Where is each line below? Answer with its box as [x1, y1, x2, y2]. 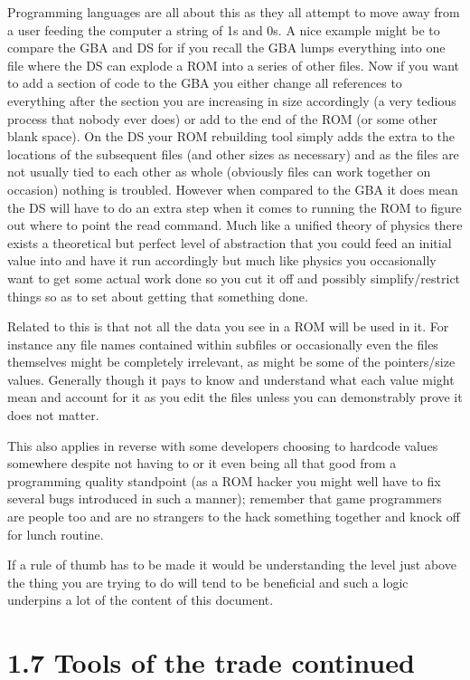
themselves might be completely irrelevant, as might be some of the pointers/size [7, 352, 456, 371]
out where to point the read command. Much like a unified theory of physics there [7, 215, 463, 235]
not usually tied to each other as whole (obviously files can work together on [7, 162, 431, 181]
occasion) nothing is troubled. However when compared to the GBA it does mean [7, 179, 458, 198]
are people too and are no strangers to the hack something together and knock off [7, 507, 460, 526]
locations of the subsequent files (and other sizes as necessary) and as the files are [7, 144, 459, 163]
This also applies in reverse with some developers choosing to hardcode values [7, 436, 438, 455]
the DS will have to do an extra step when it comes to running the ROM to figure [7, 197, 462, 216]
